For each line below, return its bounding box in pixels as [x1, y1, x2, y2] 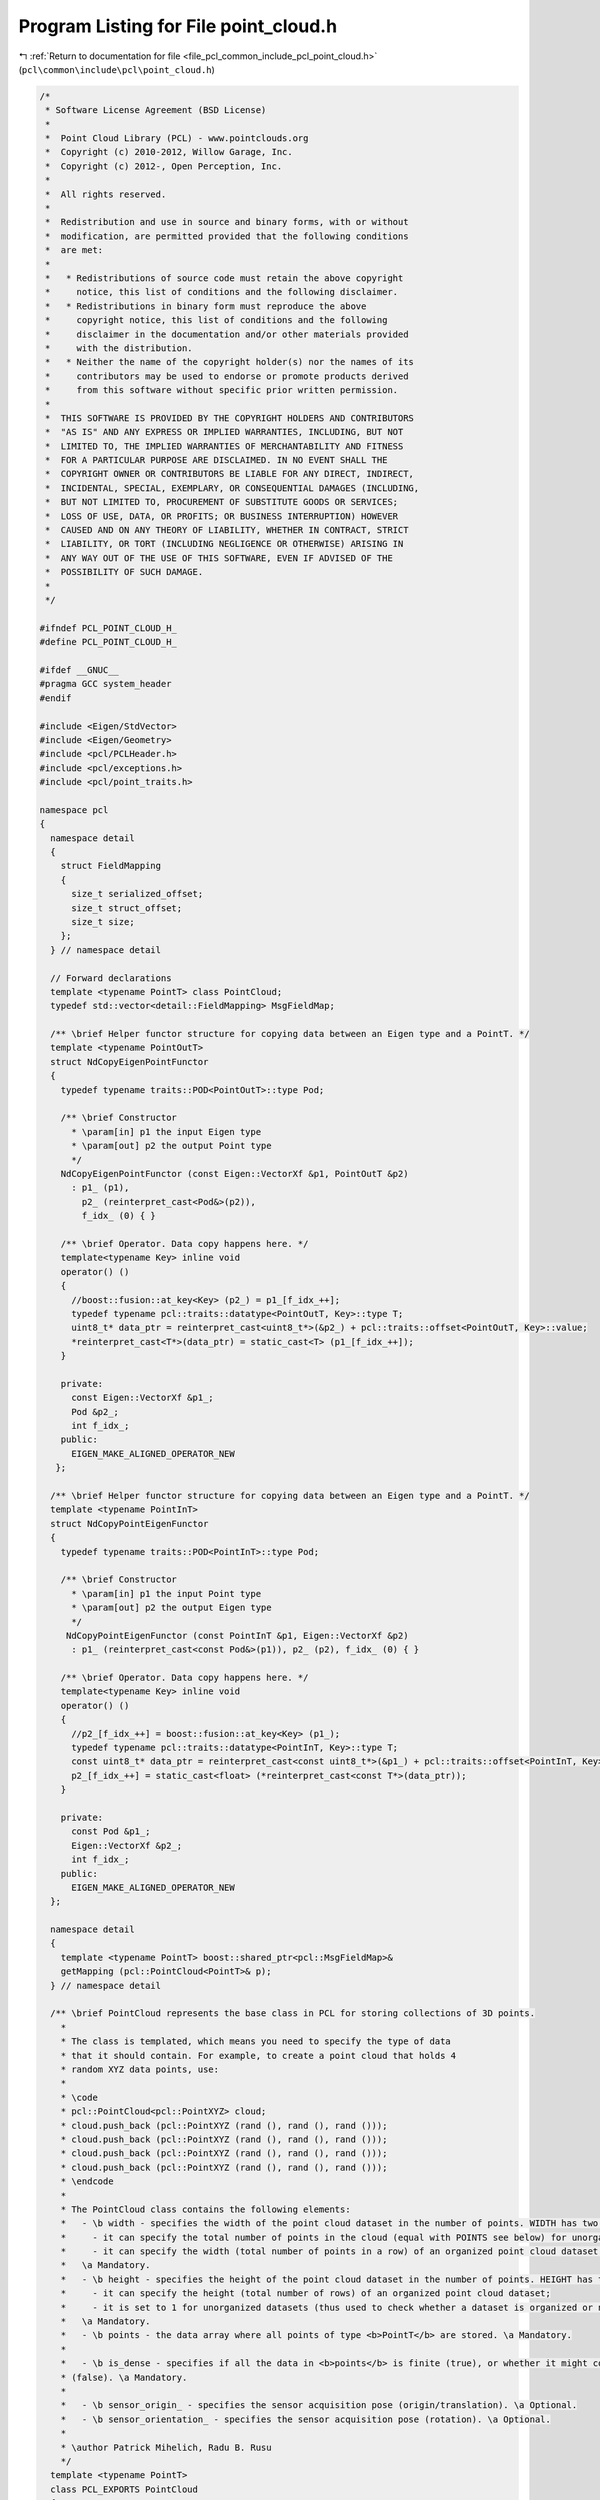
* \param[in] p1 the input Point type [71, 1588, 262, 1599]
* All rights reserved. [45, 188, 167, 200]
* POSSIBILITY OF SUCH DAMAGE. [45, 566, 204, 578]
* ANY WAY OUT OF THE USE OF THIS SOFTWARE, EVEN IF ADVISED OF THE [45, 552, 394, 564]
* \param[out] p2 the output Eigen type [71, 1602, 272, 1614]
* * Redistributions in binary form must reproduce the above [45, 300, 367, 312]
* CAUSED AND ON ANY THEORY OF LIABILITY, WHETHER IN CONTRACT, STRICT [45, 525, 409, 536]
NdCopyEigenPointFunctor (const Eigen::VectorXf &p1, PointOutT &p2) [60, 1168, 409, 1179]
